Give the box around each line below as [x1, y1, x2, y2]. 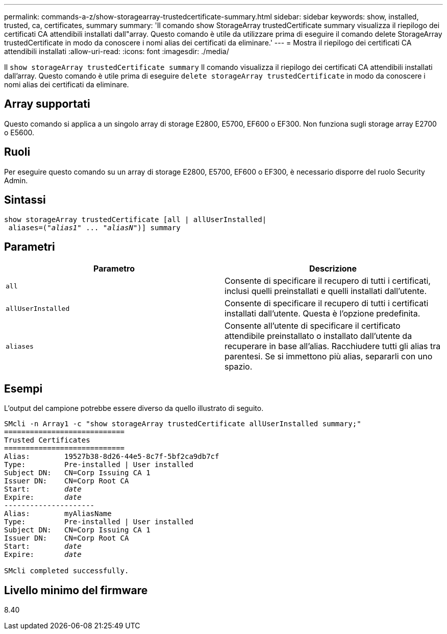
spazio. [225, 361, 253, 372]
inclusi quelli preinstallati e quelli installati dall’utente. [225, 286, 427, 297]
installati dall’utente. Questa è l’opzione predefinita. [225, 308, 420, 319]
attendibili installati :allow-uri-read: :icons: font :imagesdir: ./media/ [4, 47, 229, 56]
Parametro [93, 263, 135, 274]
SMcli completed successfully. [4, 567, 129, 575]
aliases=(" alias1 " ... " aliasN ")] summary [8, 223, 181, 232]
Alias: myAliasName [4, 509, 112, 518]
